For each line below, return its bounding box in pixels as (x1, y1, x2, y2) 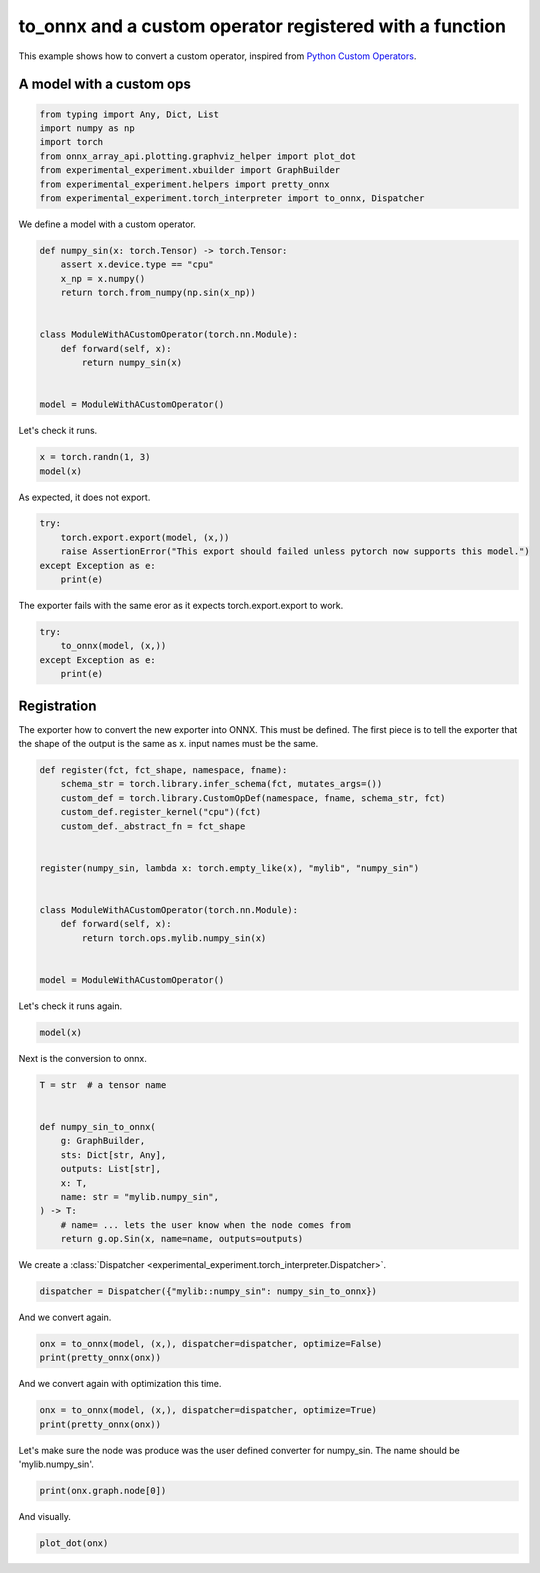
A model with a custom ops (18, 76, 192, 93)
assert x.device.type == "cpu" (60, 259, 214, 270)
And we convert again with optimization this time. (18, 1378, 222, 1390)
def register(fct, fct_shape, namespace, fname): (39, 765, 288, 776)
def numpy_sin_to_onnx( (39, 1121, 157, 1133)
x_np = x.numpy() (60, 273, 146, 284)
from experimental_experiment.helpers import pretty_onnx (39, 178, 330, 190)
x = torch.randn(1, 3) (39, 451, 151, 463)
